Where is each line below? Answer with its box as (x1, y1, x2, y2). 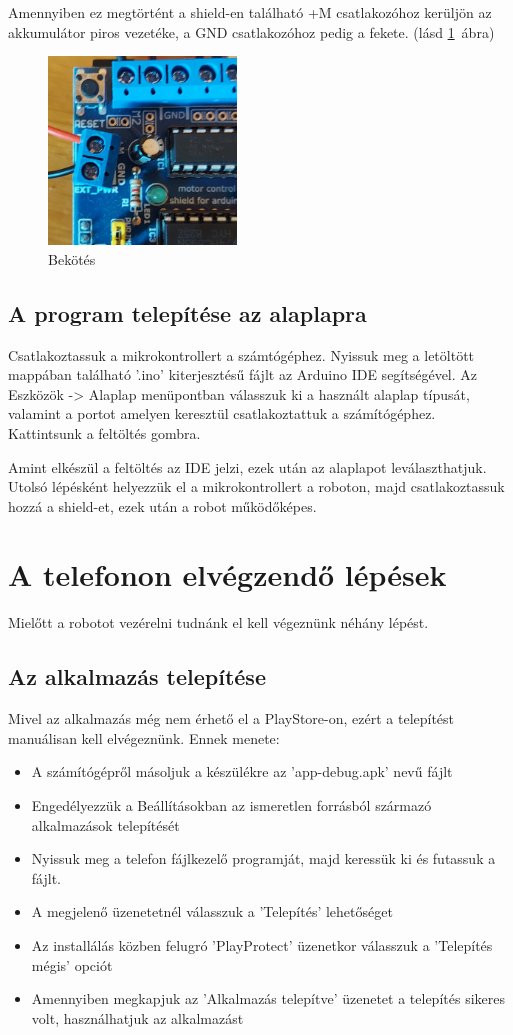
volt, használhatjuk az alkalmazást (31, 1007, 244, 1028)
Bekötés (48, 248, 96, 269)
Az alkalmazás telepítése (8, 661, 266, 692)
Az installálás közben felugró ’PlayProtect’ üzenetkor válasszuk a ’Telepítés (31, 934, 493, 955)
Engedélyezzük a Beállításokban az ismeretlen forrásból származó (31, 795, 432, 815)
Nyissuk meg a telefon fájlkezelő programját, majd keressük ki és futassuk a (31, 848, 496, 869)
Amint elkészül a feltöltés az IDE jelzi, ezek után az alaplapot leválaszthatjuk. (8, 456, 487, 477)
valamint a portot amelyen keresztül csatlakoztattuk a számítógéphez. (8, 403, 436, 424)
